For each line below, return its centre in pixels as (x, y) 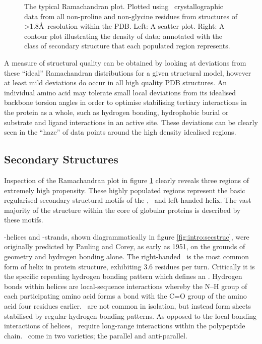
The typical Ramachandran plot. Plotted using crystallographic (124, 6)
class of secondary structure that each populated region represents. (127, 46)
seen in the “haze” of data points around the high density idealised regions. (120, 132)
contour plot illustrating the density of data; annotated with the (123, 36)
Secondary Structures (61, 159)
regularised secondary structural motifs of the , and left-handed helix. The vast (128, 200)
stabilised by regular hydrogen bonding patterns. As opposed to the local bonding (130, 316)
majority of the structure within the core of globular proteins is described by (122, 210)
